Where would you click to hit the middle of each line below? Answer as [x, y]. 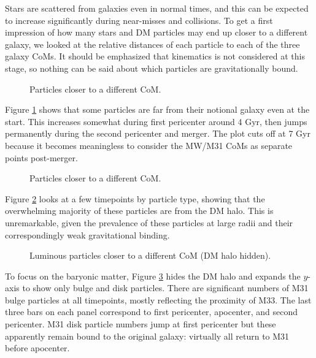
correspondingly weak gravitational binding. [87, 234]
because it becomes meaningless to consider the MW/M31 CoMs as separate [149, 145]
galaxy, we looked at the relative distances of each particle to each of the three [152, 44]
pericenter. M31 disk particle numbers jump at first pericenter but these [141, 324]
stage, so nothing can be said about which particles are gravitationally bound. [152, 68]
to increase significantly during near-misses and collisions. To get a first [139, 20]
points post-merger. [41, 157]
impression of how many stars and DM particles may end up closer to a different [156, 32]
